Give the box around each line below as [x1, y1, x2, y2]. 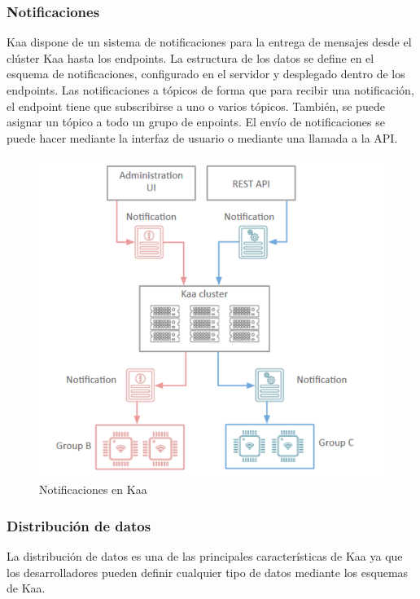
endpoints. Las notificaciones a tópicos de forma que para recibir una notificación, [7, 81, 414, 98]
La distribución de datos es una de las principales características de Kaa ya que [7, 547, 403, 564]
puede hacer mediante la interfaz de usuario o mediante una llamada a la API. [7, 129, 398, 146]
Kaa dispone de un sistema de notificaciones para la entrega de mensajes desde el [7, 33, 412, 51]
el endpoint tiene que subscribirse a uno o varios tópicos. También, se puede [7, 97, 385, 114]
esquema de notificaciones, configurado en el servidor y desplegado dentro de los [7, 65, 405, 82]
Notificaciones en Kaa [39, 481, 147, 498]
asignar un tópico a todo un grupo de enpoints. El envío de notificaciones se [7, 113, 385, 130]
